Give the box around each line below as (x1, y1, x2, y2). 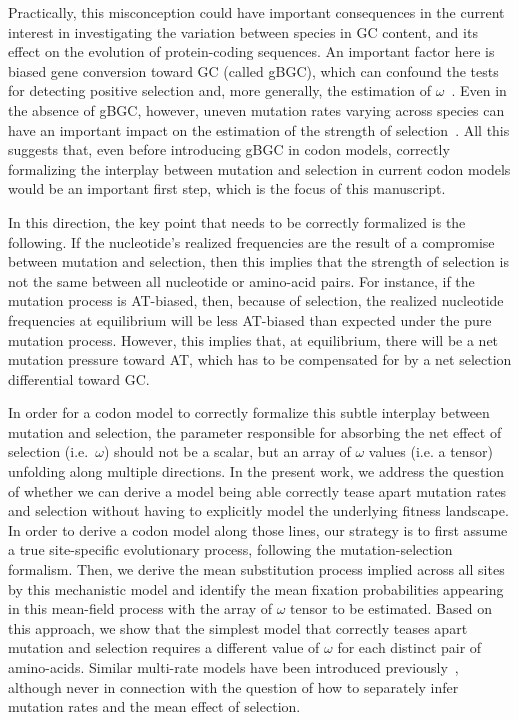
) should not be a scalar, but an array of (103, 441, 351, 462)
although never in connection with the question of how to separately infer (8, 676, 459, 697)
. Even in (451, 80, 507, 101)
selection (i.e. (8, 441, 89, 462)
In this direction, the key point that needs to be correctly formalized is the (8, 211, 466, 232)
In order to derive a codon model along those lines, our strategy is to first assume (8, 519, 508, 540)
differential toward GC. (8, 368, 150, 389)
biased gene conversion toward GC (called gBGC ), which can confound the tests (8, 60, 499, 81)
